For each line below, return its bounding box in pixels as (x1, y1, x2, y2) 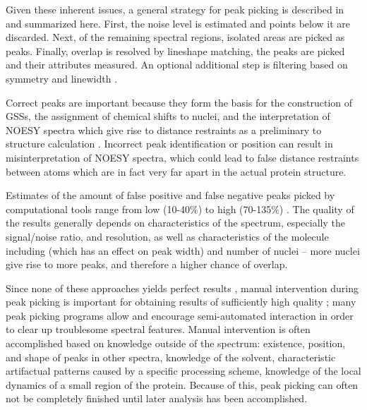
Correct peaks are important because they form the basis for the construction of (6, 95, 353, 109)
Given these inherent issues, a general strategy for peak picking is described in (6, 2, 344, 16)
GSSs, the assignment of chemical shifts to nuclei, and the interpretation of (6, 109, 330, 123)
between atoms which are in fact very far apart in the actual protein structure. (6, 164, 347, 179)
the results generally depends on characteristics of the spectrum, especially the (6, 215, 345, 230)
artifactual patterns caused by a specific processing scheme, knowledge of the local (6, 363, 361, 378)
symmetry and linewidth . (6, 71, 118, 85)
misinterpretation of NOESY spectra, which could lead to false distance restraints (6, 150, 359, 164)
